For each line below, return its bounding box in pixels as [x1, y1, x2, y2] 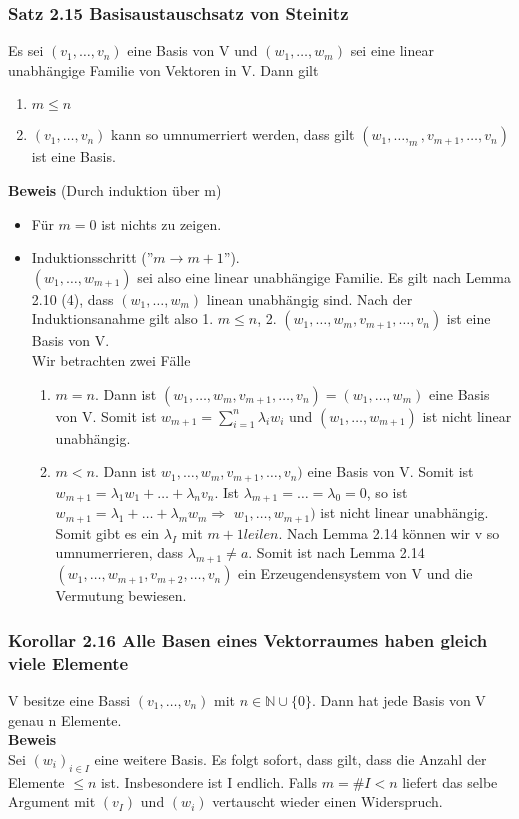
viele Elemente [8, 650, 129, 675]
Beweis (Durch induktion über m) [8, 180, 222, 200]
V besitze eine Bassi [8, 689, 131, 710]
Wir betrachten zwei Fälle [31, 349, 191, 370]
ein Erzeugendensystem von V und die [238, 563, 473, 584]
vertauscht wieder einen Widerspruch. [212, 791, 443, 812]
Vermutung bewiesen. [55, 585, 187, 606]
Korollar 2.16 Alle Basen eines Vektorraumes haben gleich [8, 627, 488, 652]
